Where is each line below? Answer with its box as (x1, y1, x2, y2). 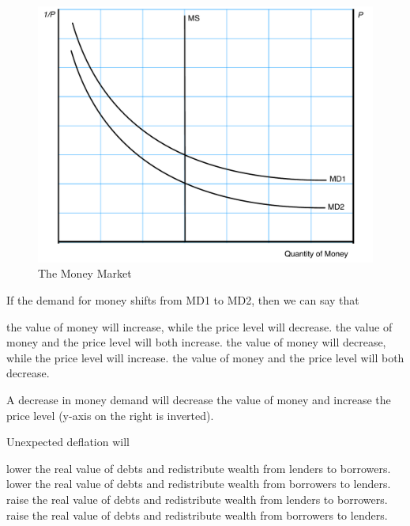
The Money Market (38, 265, 132, 282)
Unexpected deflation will (6, 433, 130, 450)
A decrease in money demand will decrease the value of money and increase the (6, 391, 391, 407)
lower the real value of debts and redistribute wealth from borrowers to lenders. (6, 475, 391, 492)
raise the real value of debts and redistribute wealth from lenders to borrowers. (6, 490, 388, 507)
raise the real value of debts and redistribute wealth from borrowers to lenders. (6, 506, 388, 523)
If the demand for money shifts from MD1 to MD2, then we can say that (6, 291, 359, 308)
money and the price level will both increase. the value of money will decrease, (6, 334, 386, 350)
